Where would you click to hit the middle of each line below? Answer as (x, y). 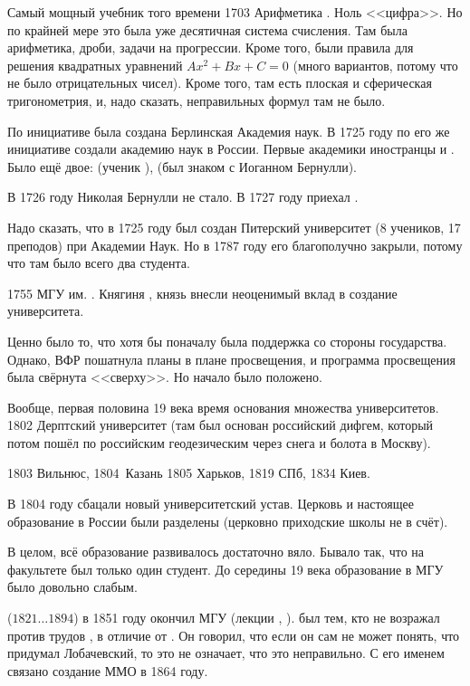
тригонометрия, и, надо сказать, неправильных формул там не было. (197, 100)
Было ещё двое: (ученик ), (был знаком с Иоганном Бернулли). (182, 166)
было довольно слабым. (72, 587)
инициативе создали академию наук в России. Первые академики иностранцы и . (231, 149)
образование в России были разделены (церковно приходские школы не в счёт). (228, 521)
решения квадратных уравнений (95, 65)
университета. (46, 311)
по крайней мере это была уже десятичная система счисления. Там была (207, 29)
